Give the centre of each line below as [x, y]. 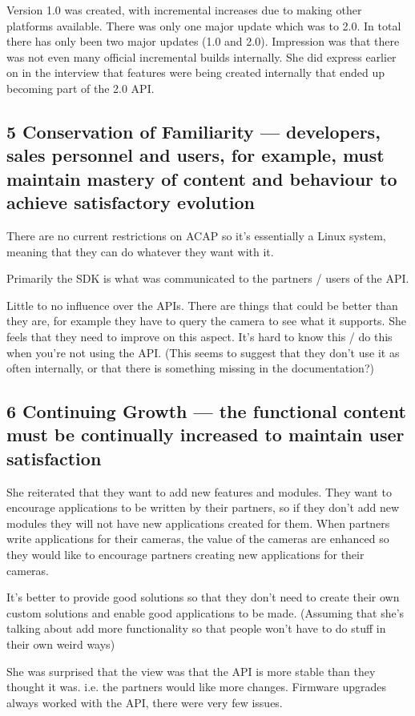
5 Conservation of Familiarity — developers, [193, 131]
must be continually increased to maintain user [205, 434]
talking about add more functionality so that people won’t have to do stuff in [196, 628]
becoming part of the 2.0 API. [81, 88]
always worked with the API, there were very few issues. [145, 702]
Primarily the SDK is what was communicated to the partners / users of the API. [208, 278]
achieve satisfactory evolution [131, 202]
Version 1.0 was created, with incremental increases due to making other [184, 10]
